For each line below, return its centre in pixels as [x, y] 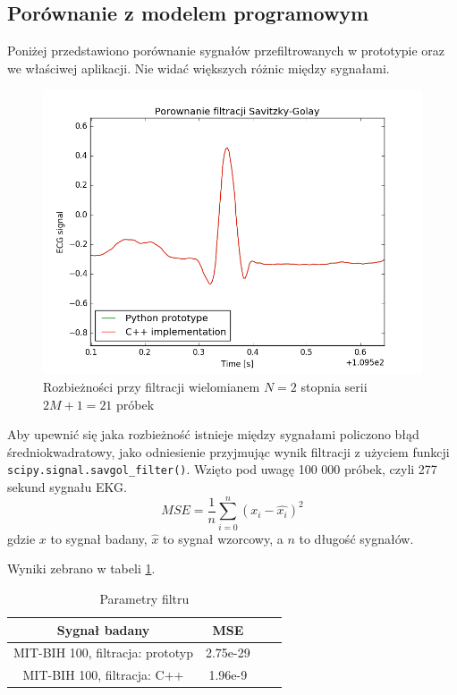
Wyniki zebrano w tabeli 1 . [81, 568]
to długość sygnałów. [356, 538]
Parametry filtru [144, 598]
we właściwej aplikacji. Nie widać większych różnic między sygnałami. [199, 68]
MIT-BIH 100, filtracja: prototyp [103, 653]
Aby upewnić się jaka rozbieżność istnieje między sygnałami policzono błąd [213, 434]
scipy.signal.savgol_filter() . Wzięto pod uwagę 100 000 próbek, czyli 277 [222, 469]
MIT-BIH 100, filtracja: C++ [103, 675]
